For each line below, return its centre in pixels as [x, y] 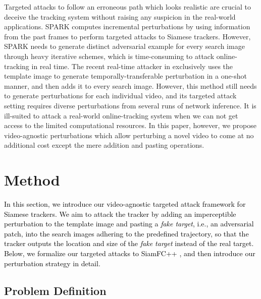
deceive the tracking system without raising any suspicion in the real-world [120, 16]
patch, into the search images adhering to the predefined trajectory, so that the [126, 233]
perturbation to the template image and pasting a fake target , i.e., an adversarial [129, 224]
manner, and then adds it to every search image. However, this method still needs [130, 85]
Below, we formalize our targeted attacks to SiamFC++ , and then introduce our [130, 253]
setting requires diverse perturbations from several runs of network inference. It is [130, 105]
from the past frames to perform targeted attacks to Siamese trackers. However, [127, 36]
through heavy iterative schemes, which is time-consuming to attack [109, 56]
